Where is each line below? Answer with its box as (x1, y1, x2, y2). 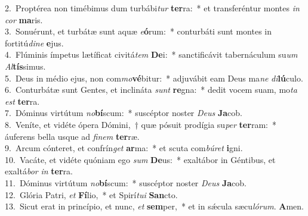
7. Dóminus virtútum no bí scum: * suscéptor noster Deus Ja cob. (5, 107, 243, 119)
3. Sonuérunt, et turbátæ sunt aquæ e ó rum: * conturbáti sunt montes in (5, 25, 272, 37)
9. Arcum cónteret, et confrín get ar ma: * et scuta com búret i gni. (5, 142, 243, 154)
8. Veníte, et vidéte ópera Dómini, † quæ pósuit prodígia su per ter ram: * (5, 118, 276, 130)
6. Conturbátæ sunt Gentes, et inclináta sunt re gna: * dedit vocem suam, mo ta (5, 83, 297, 96)
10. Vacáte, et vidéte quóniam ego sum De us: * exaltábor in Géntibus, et (5, 153, 276, 165)
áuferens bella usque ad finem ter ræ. (5, 130, 140, 142)
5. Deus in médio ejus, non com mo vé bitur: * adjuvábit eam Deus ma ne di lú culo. (5, 71, 303, 84)
